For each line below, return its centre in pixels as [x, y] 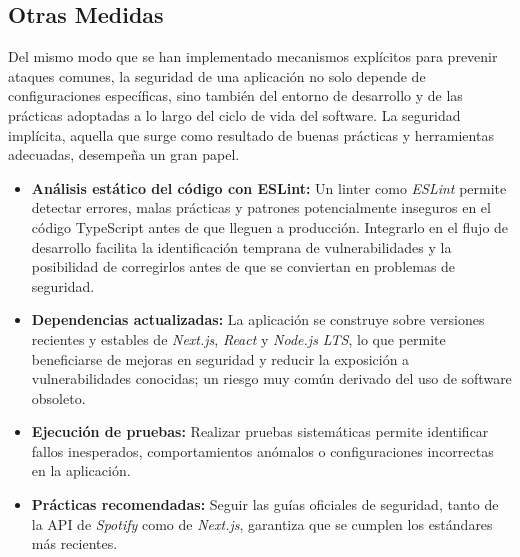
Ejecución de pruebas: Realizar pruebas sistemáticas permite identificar [260, 431]
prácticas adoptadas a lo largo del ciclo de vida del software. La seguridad [234, 114]
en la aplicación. [81, 470]
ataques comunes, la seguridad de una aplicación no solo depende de [217, 75]
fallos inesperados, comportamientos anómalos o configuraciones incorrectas [262, 450]
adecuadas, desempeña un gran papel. [124, 154]
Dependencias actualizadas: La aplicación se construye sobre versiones [258, 319]
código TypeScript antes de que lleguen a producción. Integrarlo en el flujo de [270, 226]
